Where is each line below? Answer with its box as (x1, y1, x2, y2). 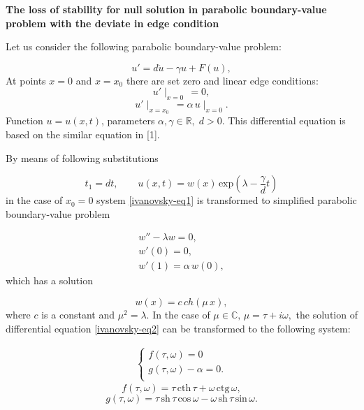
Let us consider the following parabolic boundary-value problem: (6, 39, 282, 54)
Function (6, 113, 43, 128)
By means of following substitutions (6, 150, 159, 165)
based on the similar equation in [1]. (6, 126, 160, 141)
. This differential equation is (221, 113, 346, 128)
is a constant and (41, 307, 115, 322)
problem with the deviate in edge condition (6, 15, 219, 30)
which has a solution (6, 273, 93, 288)
